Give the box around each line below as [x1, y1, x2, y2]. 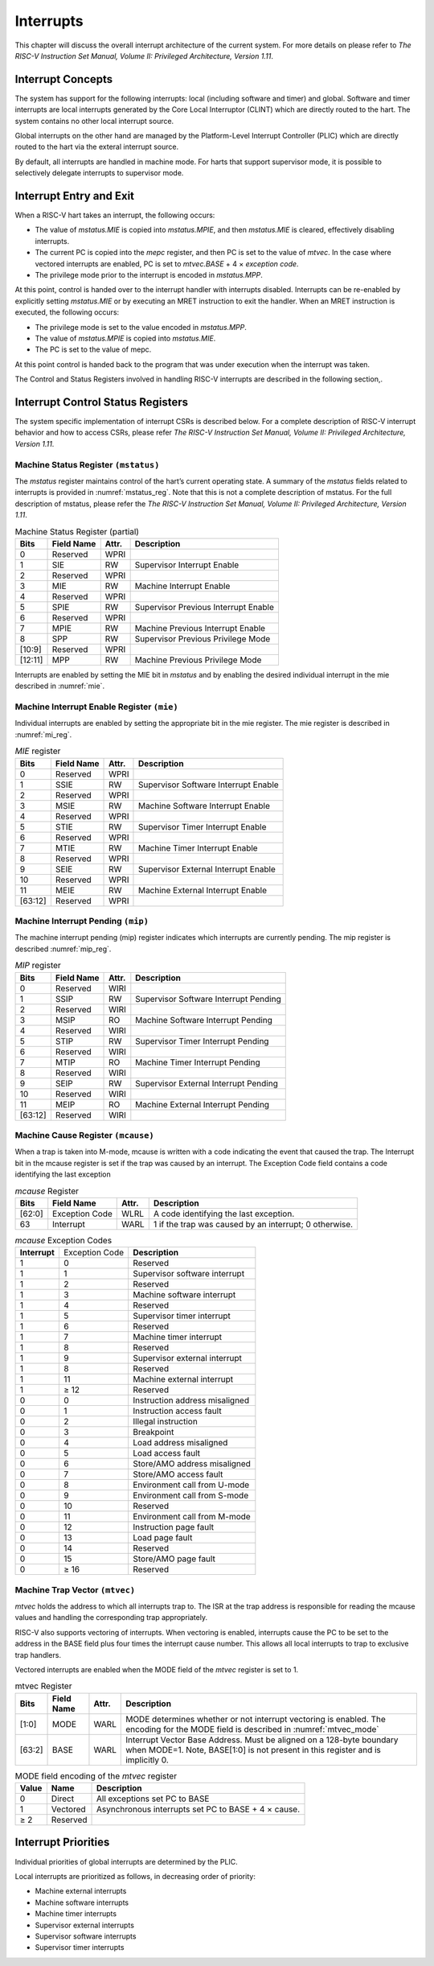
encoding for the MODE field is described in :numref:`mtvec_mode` [125, 1723, 379, 1734]
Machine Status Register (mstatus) [14, 459, 160, 470]
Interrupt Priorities [14, 1836, 110, 1849]
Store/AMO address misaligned [133, 1458, 251, 1469]
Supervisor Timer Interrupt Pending [135, 1035, 269, 1046]
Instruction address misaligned [133, 1395, 249, 1406]
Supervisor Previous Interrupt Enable [134, 601, 275, 612]
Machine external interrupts [35, 1886, 127, 1896]
